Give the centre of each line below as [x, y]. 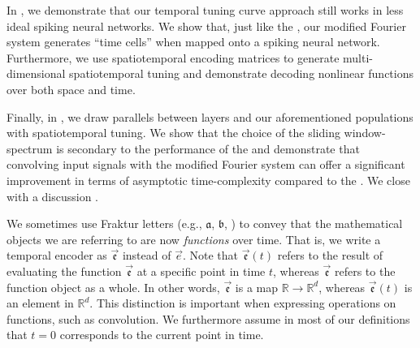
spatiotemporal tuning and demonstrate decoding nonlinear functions [242, 73]
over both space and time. [71, 89]
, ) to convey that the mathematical [313, 223]
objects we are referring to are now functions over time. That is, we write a [194, 239]
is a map [257, 287]
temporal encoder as [57, 255]
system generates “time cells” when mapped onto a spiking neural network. [193, 42]
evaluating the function [64, 271]
